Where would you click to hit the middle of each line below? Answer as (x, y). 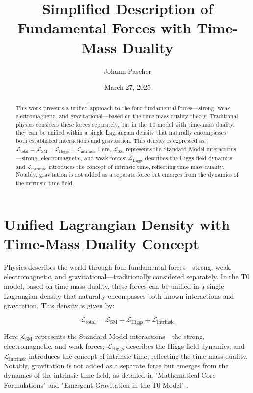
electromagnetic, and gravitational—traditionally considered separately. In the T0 (127, 276)
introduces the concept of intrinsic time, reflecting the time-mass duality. (138, 356)
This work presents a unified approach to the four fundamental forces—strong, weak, (124, 108)
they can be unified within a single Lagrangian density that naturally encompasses (121, 132)
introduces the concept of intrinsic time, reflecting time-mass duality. (136, 166)
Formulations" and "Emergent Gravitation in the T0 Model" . (96, 384)
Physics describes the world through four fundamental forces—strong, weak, (118, 267)
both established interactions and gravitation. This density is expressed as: (111, 141)
